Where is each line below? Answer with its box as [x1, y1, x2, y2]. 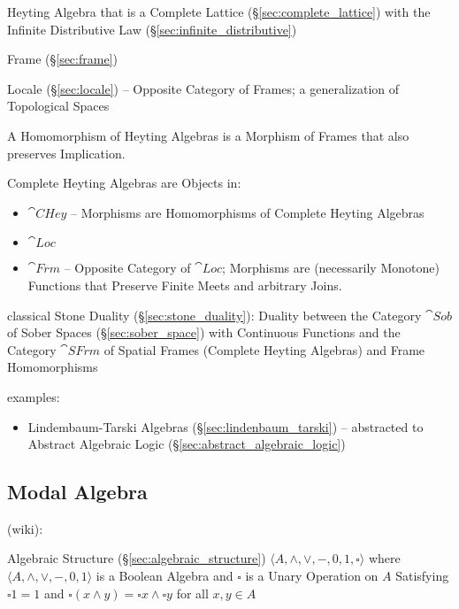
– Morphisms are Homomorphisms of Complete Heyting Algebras [71, 203, 425, 221]
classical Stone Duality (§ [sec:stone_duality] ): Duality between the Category [7, 305, 422, 324]
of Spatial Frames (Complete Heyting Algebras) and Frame [103, 340, 425, 358]
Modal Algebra [7, 478, 148, 505]
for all [176, 583, 209, 602]
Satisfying [395, 567, 449, 585]
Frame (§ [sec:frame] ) [7, 50, 118, 68]
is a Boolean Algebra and [96, 567, 233, 585]
